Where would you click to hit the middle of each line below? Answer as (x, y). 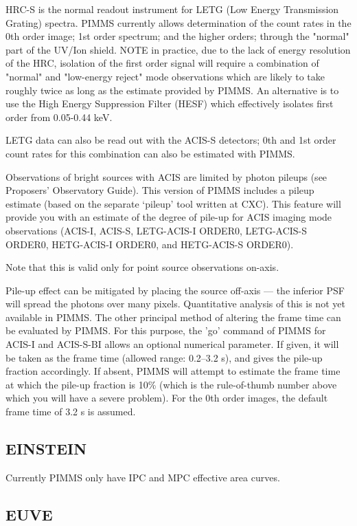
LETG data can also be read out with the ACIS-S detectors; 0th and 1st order (171, 140)
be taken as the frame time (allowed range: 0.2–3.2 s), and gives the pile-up (164, 357)
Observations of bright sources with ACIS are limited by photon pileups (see (166, 176)
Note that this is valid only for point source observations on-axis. (142, 267)
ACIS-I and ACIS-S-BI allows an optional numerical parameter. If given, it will (172, 344)
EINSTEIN (46, 449)
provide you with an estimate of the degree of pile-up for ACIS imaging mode (169, 217)
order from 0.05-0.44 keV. (59, 117)
